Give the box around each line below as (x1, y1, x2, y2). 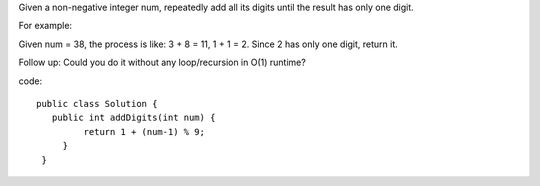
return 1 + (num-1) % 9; (83, 126, 205, 137)
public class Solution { (36, 98, 158, 109)
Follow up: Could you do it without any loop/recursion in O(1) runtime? (18, 56, 307, 69)
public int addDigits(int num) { (51, 112, 216, 124)
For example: (18, 20, 73, 32)
